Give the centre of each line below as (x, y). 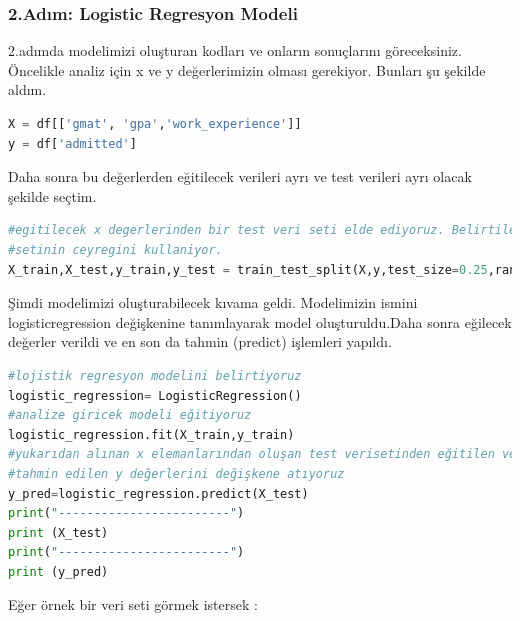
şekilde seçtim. (52, 195)
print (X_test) (58, 532)
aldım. (27, 89)
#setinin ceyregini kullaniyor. (115, 249)
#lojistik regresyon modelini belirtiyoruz (155, 375)
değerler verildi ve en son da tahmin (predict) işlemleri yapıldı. (200, 341)
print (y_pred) (58, 571)
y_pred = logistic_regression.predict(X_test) (158, 493)
